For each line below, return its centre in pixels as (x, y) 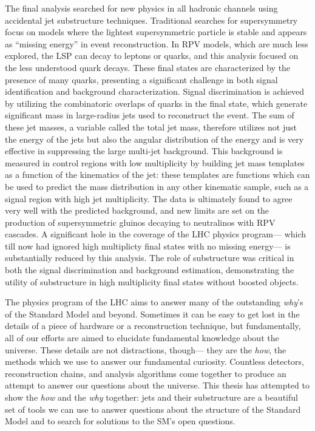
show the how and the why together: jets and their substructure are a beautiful (151, 397)
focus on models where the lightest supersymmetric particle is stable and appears (156, 32)
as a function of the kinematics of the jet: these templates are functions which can (157, 175)
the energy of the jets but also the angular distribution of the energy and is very (154, 139)
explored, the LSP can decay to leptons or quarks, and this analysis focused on (152, 56)
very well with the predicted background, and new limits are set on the (137, 210)
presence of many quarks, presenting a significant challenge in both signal (141, 79)
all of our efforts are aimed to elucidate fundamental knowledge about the (142, 338)
